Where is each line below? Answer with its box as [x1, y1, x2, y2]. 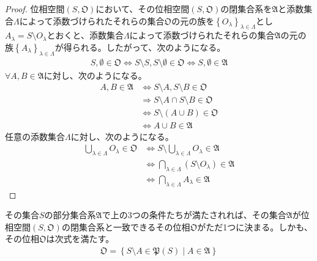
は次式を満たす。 [46, 232, 114, 245]
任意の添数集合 [5, 130, 65, 142]
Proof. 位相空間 [5, 2, 65, 15]
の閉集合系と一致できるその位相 [61, 220, 190, 233]
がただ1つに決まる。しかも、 [197, 220, 313, 233]
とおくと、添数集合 [47, 29, 124, 42]
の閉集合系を [220, 2, 272, 15]
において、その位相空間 [95, 2, 190, 15]
